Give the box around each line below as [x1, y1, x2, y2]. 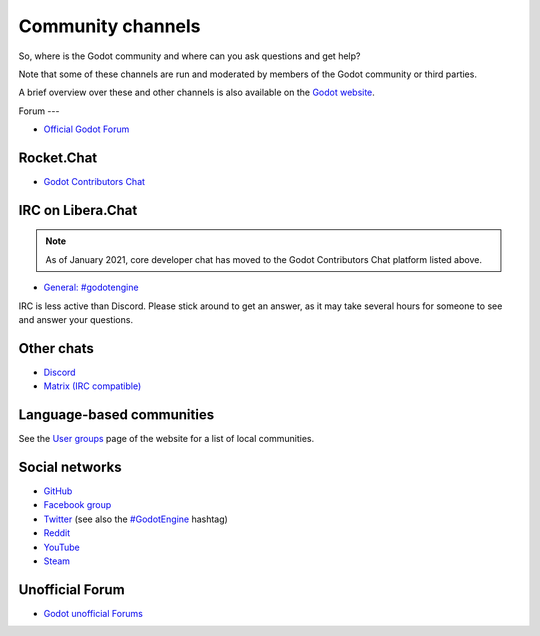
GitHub [43, 485, 73, 497]
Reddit [43, 527, 71, 539]
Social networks [18, 459, 122, 475]
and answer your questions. [18, 313, 134, 325]
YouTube [43, 541, 80, 553]
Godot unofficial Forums [43, 607, 144, 619]
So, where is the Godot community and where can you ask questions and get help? [18, 50, 361, 62]
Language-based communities [18, 406, 215, 424]
